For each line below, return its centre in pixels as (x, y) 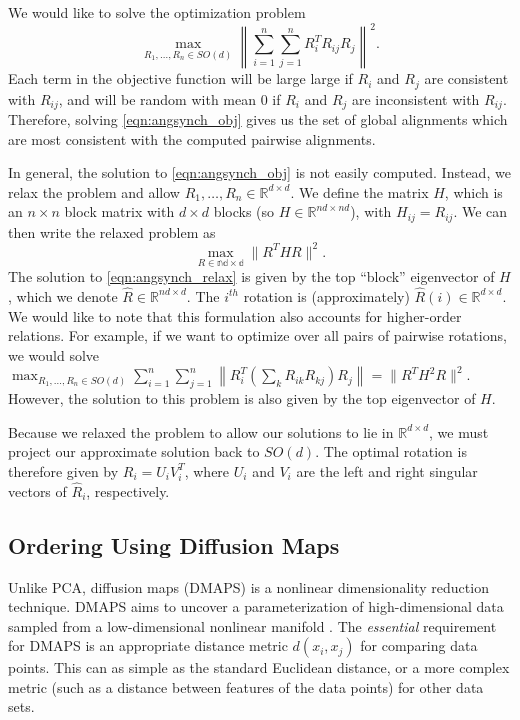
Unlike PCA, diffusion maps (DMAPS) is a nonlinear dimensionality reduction (248, 586)
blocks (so (244, 211)
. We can (480, 211)
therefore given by (63, 470)
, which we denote (63, 295)
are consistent (466, 78)
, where (207, 470)
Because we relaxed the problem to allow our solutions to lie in (201, 431)
